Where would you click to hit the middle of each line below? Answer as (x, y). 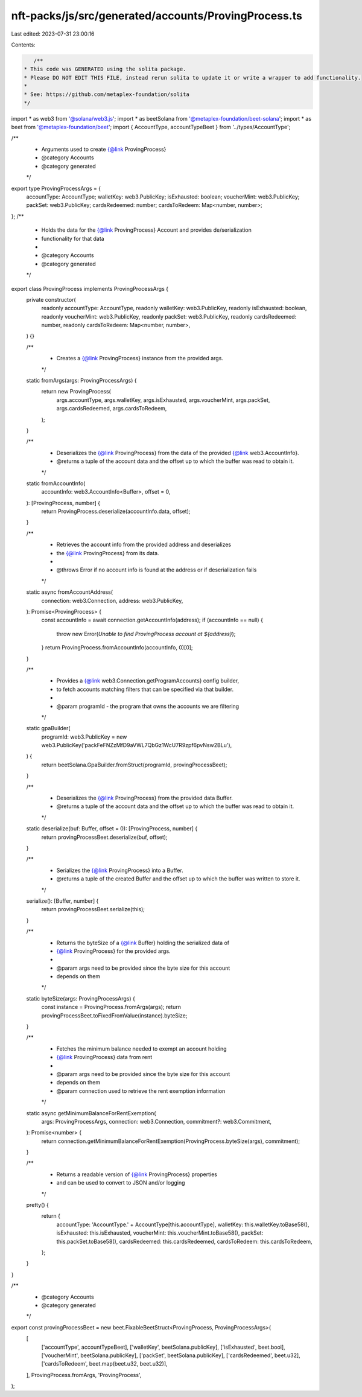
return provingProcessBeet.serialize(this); (93, 909)
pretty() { (38, 1205)
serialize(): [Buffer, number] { (62, 901)
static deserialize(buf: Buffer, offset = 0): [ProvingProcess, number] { (112, 829)
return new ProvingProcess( (76, 392)
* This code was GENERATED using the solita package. (105, 69)
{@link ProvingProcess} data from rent (104, 1057)
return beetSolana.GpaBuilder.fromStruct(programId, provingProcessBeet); (134, 765)
